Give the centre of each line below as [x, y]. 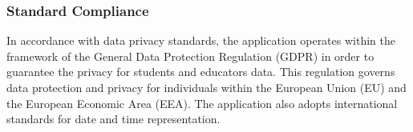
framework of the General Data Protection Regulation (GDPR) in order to [190, 56]
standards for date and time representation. [113, 119]
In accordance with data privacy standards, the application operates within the [201, 40]
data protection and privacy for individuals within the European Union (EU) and [206, 87]
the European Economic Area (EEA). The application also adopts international [202, 103]
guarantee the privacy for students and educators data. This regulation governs [201, 72]
